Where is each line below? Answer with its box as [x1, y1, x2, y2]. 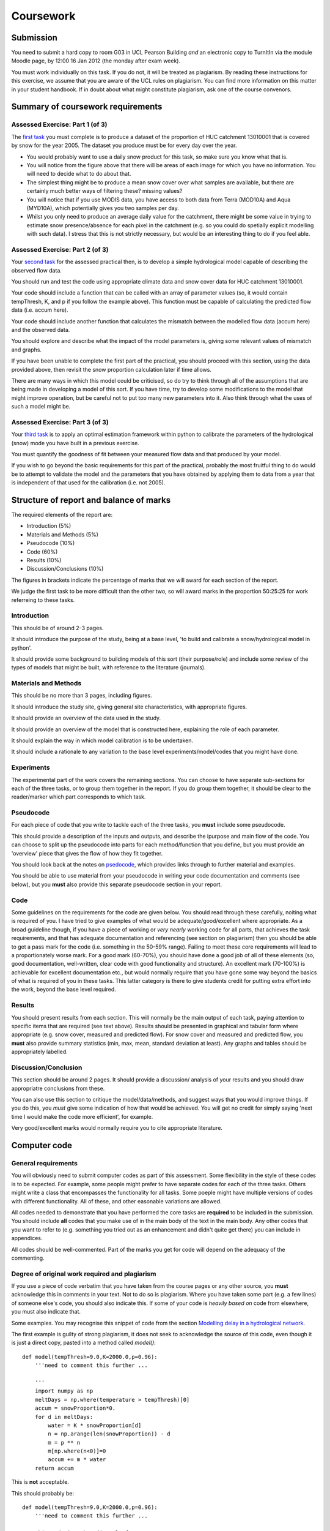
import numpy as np [34, 1388, 94, 1394]
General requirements [11, 1159, 78, 1168]
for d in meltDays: [34, 1413, 94, 1420]
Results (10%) [26, 557, 62, 564]
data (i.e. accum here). [11, 306, 68, 314]
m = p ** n [48, 1439, 81, 1446]
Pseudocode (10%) [26, 540, 75, 547]
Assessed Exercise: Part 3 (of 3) [11, 418, 109, 426]
